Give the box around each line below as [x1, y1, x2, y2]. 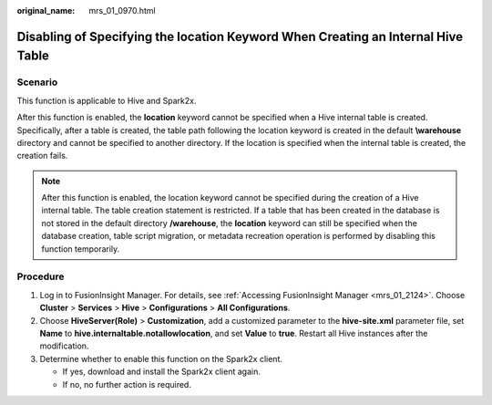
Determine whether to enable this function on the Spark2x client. [39, 353, 282, 364]
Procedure [16, 270, 65, 283]
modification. [39, 340, 89, 351]
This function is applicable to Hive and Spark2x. [16, 95, 197, 106]
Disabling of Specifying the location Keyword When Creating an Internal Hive [16, 28, 464, 45]
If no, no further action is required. [62, 379, 191, 389]
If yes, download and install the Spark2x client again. [62, 366, 261, 378]
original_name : [16, 5, 76, 16]
